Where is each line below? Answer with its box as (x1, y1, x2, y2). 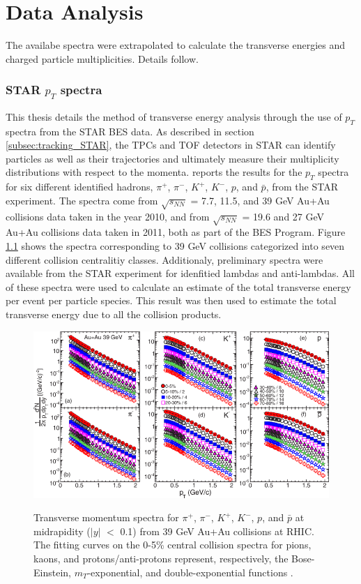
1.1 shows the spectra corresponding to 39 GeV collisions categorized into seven (6, 238, 345, 253)
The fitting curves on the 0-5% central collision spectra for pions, (33, 537, 312, 552)
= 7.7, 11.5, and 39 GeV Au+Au (190, 193, 330, 207)
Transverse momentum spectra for (33, 510, 179, 525)
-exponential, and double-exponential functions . (87, 564, 293, 579)
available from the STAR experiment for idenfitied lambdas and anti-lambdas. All (6, 266, 355, 280)
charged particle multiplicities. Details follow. (6, 51, 199, 66)
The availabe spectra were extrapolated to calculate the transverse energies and (6, 38, 345, 52)
